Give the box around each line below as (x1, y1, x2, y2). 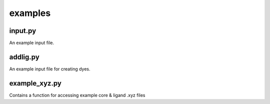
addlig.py (9, 52, 39, 61)
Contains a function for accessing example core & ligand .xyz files (9, 92, 145, 98)
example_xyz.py (9, 79, 62, 87)
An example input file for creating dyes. (9, 65, 90, 72)
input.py (9, 26, 36, 35)
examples (9, 7, 51, 18)
